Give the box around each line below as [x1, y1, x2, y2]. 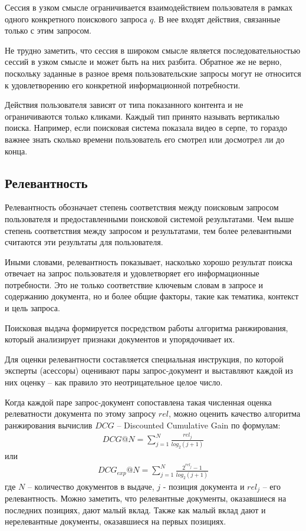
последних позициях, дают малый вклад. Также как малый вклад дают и [5, 503, 266, 516]
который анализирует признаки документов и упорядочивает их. [5, 333, 235, 345]
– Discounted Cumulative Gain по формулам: [117, 418, 281, 431]
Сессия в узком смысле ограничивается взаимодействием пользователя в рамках [5, 1, 293, 13]
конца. [5, 144, 28, 157]
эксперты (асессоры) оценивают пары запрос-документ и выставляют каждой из [5, 364, 293, 377]
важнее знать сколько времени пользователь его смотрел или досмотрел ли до [5, 133, 285, 145]
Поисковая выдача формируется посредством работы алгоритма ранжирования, [5, 321, 288, 334]
